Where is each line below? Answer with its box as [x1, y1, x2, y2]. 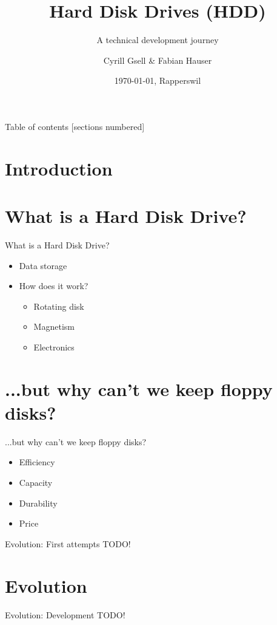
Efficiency [19, 456, 55, 468]
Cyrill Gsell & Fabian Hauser [103, 53, 212, 66]
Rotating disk [33, 299, 84, 312]
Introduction [5, 155, 113, 180]
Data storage [19, 259, 67, 272]
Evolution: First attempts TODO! [5, 537, 131, 550]
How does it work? [19, 279, 88, 292]
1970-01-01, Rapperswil [114, 74, 201, 87]
